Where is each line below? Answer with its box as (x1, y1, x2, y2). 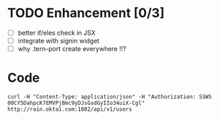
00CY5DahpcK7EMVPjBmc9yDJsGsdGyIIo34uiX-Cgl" (7, 99, 145, 107)
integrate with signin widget (17, 37, 100, 45)
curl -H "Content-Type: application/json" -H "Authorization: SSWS (7, 94, 213, 101)
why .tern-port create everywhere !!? (17, 45, 126, 53)
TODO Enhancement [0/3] (7, 5, 165, 21)
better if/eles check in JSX (17, 28, 96, 37)
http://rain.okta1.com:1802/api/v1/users (7, 106, 133, 113)
